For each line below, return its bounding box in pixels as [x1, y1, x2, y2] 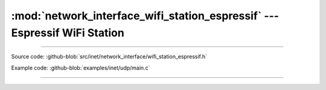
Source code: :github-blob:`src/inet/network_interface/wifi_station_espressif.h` [11, 53, 208, 60]
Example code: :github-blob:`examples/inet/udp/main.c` [11, 64, 150, 71]
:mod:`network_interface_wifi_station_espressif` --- [11, 9, 280, 22]
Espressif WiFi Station [11, 26, 125, 39]
